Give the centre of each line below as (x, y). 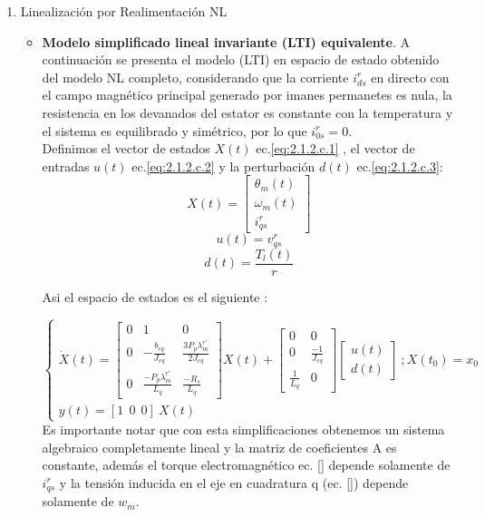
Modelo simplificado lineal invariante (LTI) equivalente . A (226, 41)
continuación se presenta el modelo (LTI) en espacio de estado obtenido (241, 59)
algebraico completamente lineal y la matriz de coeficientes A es (219, 447)
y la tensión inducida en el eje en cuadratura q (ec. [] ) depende (234, 482)
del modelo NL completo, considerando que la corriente (195, 77)
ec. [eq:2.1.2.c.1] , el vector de (335, 148)
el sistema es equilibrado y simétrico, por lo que (175, 130)
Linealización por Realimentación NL (124, 11)
